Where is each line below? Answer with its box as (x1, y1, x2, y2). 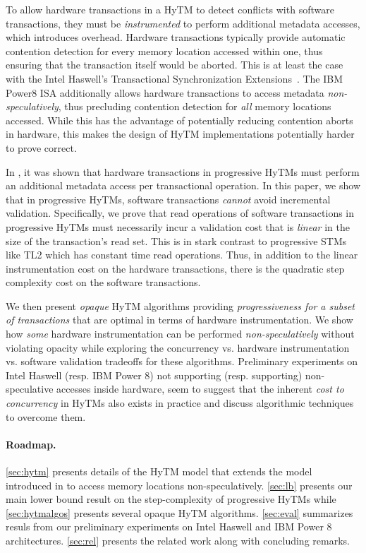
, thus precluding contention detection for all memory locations (58, 99, 331, 114)
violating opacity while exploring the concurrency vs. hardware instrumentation (6, 340, 350, 355)
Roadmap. (6, 436, 56, 451)
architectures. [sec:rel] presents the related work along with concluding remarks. (6, 533, 350, 547)
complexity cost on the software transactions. (6, 275, 201, 290)
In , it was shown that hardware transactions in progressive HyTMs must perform (6, 164, 360, 179)
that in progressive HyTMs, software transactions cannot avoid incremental (6, 191, 331, 206)
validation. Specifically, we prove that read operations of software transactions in (6, 206, 355, 220)
